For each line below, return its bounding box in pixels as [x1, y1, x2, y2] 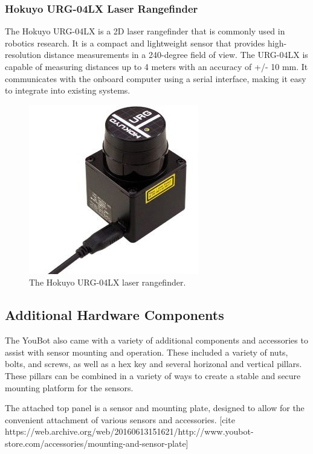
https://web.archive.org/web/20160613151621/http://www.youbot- [5, 425, 254, 438]
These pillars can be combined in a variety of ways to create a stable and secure [5, 369, 301, 382]
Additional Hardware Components [5, 305, 224, 324]
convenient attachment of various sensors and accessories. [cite [5, 413, 235, 426]
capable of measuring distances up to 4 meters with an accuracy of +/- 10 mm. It [5, 60, 308, 72]
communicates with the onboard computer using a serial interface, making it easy [5, 72, 306, 85]
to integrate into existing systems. [5, 84, 131, 97]
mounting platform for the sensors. [5, 381, 134, 394]
